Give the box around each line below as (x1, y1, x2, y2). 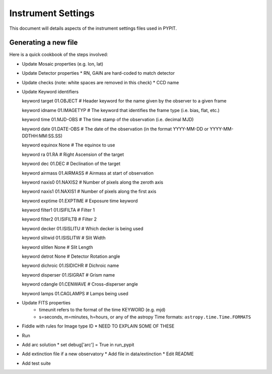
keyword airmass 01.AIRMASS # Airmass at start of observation (22, 170, 154, 176)
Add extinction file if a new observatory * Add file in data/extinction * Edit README (22, 351, 194, 357)
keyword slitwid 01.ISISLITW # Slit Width (22, 235, 106, 241)
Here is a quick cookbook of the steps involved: (9, 51, 108, 58)
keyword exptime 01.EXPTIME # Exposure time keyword (22, 197, 138, 204)
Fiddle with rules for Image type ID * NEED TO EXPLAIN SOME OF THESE (22, 323, 175, 329)
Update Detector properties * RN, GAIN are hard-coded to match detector (22, 70, 175, 76)
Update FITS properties (22, 300, 71, 305)
